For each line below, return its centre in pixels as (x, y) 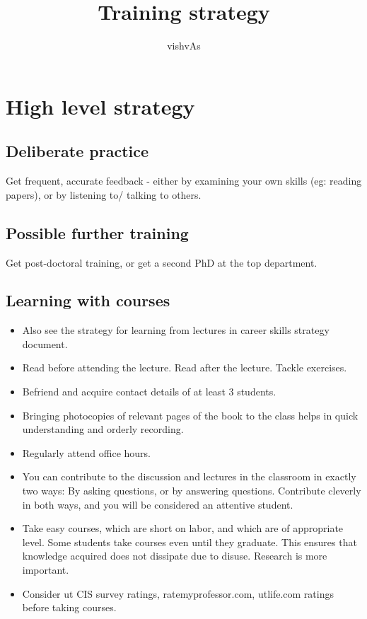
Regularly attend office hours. (86, 452)
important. (46, 570)
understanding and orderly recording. (103, 429)
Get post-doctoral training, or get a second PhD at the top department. (162, 262)
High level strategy (100, 106)
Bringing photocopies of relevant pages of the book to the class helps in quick (190, 415)
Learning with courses (88, 300)
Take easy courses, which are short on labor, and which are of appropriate (183, 528)
